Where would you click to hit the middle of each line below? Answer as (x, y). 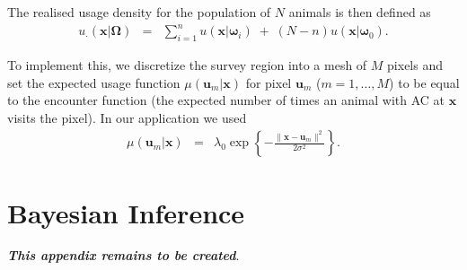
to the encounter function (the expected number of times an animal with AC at (226, 100)
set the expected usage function (94, 82)
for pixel (269, 82)
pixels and (415, 64)
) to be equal (424, 82)
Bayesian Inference (126, 212)
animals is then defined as (360, 12)
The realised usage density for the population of (139, 12)
